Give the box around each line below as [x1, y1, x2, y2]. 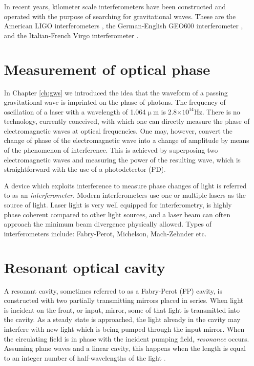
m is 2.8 [153, 106, 177, 116]
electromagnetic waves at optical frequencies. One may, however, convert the [4, 125, 233, 136]
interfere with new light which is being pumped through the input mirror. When [4, 323, 245, 334]
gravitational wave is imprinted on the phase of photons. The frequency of [4, 97, 226, 107]
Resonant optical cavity [4, 257, 166, 277]
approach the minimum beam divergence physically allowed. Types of [4, 219, 212, 229]
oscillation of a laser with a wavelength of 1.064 [4, 106, 146, 116]
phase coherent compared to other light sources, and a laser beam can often [4, 209, 231, 219]
